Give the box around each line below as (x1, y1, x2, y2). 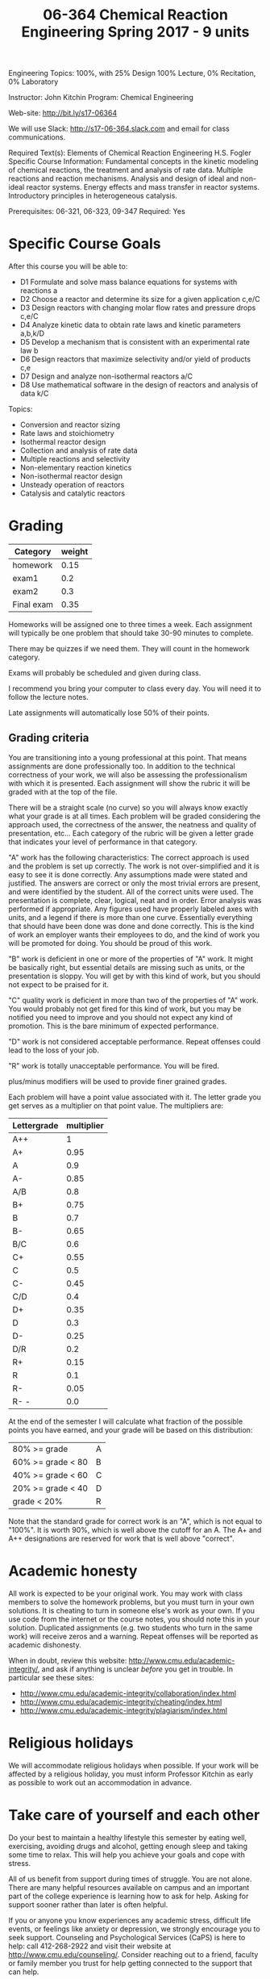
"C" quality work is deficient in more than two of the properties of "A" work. (8, 995, 259, 1005)
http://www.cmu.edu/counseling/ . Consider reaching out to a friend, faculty (8, 1949, 259, 1959)
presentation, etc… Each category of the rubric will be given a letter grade (8, 828, 254, 838)
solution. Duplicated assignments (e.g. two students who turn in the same (8, 1622, 253, 1632)
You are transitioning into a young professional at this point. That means (8, 752, 247, 762)
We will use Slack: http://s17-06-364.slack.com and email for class (8, 123, 230, 134)
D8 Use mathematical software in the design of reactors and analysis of (19, 380, 259, 390)
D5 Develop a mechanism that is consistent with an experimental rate (19, 337, 250, 347)
